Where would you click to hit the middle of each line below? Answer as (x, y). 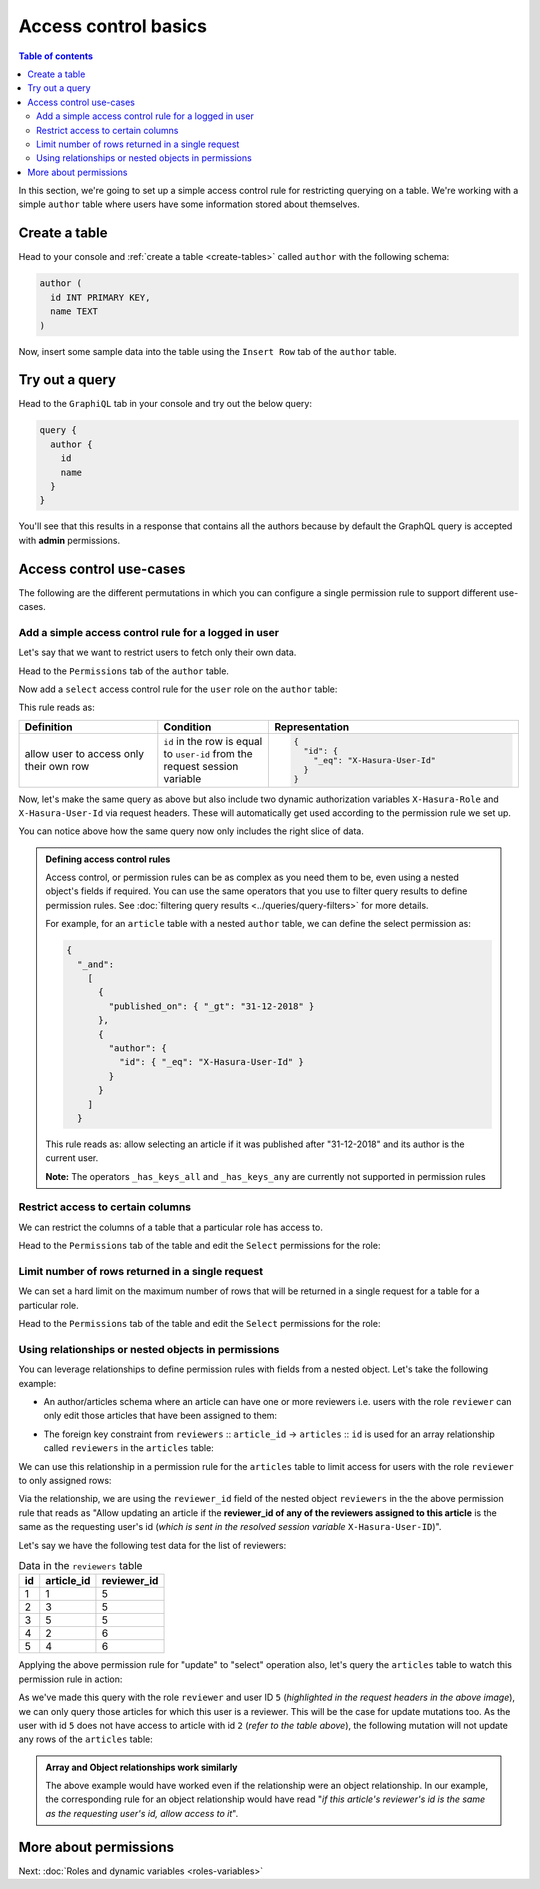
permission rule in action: (70, 1679)
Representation (312, 727)
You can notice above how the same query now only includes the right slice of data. (191, 831)
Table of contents (56, 56)
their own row (57, 767)
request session (201, 767)
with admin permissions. (69, 540)
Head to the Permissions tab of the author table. (124, 671)
